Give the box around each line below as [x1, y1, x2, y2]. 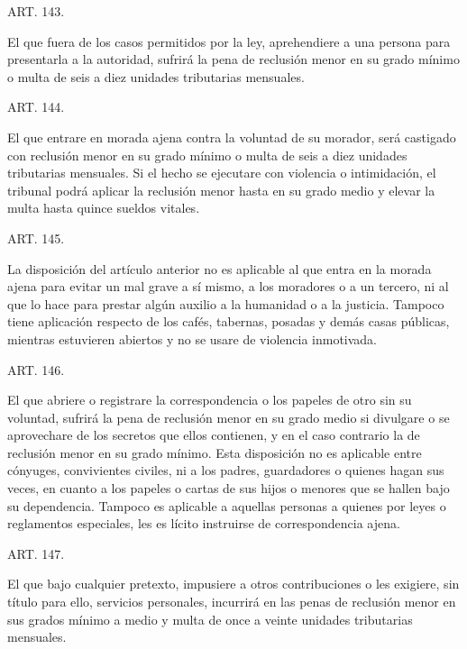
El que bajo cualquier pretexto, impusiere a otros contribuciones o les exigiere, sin [7, 574, 460, 593]
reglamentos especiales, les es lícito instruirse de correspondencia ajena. [7, 514, 400, 533]
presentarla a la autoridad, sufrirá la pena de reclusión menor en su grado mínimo [7, 50, 460, 69]
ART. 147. [7, 544, 65, 562]
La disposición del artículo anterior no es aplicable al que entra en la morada [7, 259, 432, 278]
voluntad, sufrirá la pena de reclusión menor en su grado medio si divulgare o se [7, 407, 450, 426]
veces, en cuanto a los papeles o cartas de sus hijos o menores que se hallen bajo [7, 479, 450, 498]
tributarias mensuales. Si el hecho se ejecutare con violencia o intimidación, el [7, 163, 436, 182]
